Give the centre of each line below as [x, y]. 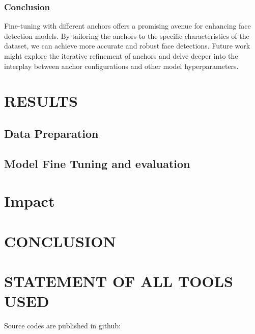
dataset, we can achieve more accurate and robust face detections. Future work [127, 46]
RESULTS [41, 101]
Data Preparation [51, 133]
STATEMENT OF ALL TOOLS [119, 281]
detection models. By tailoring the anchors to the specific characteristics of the [127, 35]
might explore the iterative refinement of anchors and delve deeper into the [121, 56]
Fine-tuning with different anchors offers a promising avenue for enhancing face [127, 26]
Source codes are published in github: [62, 326]
